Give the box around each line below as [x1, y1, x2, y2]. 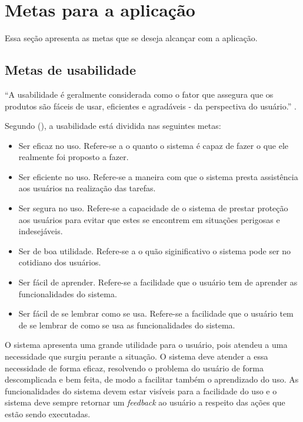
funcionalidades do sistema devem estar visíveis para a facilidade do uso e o [5, 384, 277, 397]
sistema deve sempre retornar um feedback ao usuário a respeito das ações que [5, 396, 285, 408]
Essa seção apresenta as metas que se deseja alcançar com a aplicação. [5, 32, 258, 44]
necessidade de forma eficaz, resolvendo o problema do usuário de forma [5, 361, 264, 374]
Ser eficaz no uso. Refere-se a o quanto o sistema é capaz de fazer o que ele [18, 139, 289, 151]
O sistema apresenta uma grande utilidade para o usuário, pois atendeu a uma [5, 338, 288, 351]
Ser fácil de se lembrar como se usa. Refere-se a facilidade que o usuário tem [18, 307, 294, 320]
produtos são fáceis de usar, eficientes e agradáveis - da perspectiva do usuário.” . [5, 99, 297, 112]
